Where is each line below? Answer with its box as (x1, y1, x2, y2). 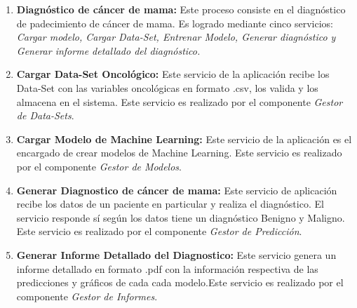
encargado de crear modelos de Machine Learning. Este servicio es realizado (16, 145, 342, 160)
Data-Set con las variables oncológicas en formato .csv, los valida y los (16, 80, 318, 95)
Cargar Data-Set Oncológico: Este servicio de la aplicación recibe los (16, 67, 330, 81)
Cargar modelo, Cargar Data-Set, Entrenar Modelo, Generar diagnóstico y (16, 29, 336, 44)
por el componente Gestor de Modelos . (16, 159, 182, 173)
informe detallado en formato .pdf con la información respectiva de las (16, 261, 318, 276)
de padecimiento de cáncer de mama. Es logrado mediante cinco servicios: (16, 15, 334, 30)
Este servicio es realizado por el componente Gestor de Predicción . (16, 224, 302, 239)
